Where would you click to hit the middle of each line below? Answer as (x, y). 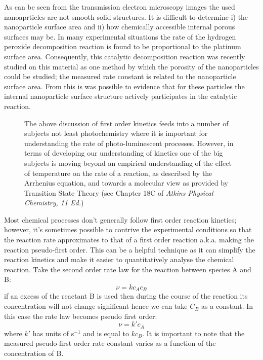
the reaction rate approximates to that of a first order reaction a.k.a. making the (129, 240)
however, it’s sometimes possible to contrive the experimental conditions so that (128, 229)
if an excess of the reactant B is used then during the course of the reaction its (126, 296)
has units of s (53, 333)
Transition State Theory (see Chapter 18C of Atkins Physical (119, 192)
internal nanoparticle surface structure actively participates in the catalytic (121, 96)
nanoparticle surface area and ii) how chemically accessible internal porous (120, 27)
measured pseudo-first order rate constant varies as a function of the (110, 343)
